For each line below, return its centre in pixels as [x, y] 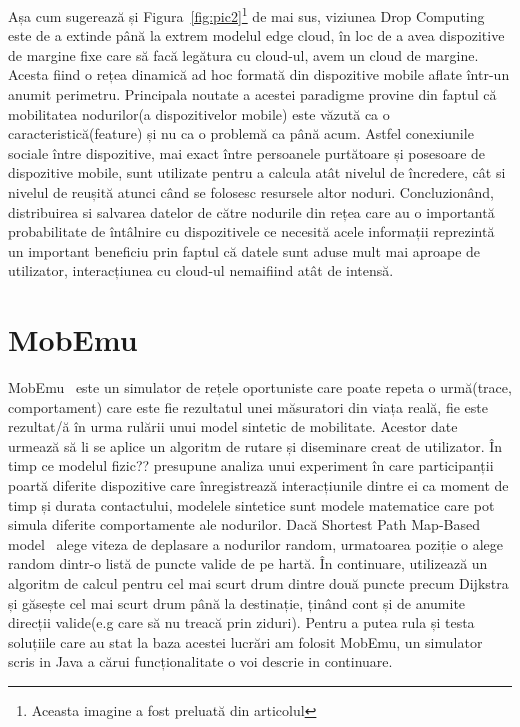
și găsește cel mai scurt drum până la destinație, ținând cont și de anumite [237, 602]
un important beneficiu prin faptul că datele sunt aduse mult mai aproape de [244, 250]
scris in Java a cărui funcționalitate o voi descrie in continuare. [200, 661]
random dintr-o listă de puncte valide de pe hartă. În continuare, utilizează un [248, 563]
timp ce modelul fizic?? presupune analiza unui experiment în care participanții [251, 465]
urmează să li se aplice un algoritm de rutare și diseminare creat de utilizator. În [255, 445]
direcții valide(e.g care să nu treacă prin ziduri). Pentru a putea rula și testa [241, 622]
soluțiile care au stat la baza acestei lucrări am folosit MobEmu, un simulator [245, 641]
